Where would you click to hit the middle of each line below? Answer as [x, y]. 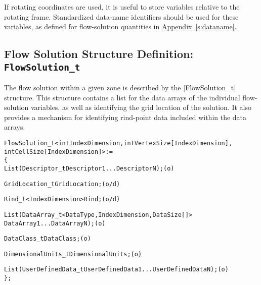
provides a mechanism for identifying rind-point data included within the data [125, 117]
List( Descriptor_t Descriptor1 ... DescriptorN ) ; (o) [89, 168]
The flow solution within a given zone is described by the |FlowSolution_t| [120, 87]
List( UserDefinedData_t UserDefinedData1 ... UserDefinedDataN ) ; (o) [116, 270]
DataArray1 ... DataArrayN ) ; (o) [55, 223]
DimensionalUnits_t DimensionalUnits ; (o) [73, 254]
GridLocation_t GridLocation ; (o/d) [62, 184]
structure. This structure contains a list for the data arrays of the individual [122, 97]
